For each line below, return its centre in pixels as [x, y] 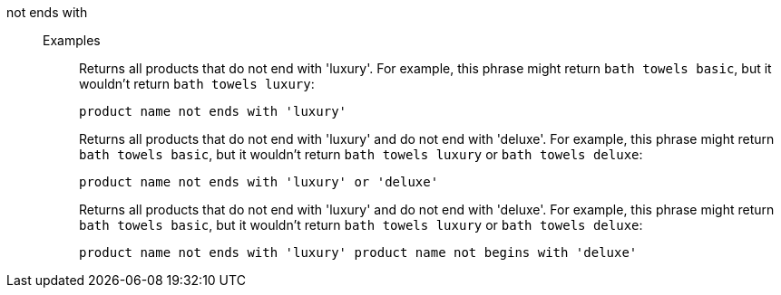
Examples [72, 40]
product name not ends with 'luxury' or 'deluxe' [259, 182]
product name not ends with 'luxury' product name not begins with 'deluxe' [358, 252]
